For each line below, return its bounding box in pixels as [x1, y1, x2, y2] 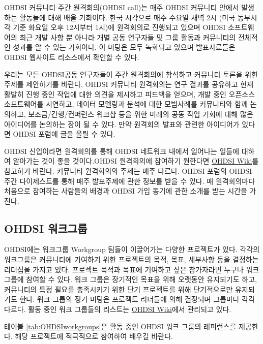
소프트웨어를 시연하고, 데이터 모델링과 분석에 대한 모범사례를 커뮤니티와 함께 [4, 99, 248, 109]
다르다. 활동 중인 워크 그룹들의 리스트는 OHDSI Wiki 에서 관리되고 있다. [4, 304, 231, 315]
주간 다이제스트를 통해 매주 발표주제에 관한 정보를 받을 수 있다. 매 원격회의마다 [4, 175, 255, 186]
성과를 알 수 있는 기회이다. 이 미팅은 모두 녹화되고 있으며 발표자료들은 [13, 42, 236, 52]
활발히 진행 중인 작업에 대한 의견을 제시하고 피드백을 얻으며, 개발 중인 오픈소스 [4, 88, 255, 99]
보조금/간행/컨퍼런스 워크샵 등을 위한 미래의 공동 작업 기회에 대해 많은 [28, 108, 253, 119]
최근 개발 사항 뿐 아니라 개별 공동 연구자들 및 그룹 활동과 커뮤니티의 [19, 32, 236, 42]
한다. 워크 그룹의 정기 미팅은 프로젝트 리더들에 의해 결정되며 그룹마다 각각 [19, 294, 255, 304]
